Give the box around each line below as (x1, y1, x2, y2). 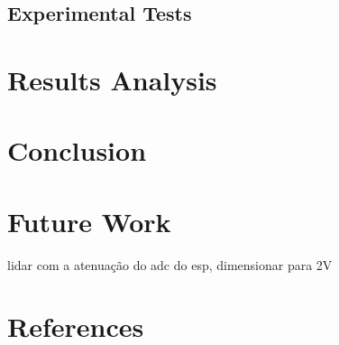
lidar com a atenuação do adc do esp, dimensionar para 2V (7, 255, 333, 274)
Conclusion (7, 132, 147, 169)
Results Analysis (7, 61, 217, 98)
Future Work (7, 202, 171, 239)
